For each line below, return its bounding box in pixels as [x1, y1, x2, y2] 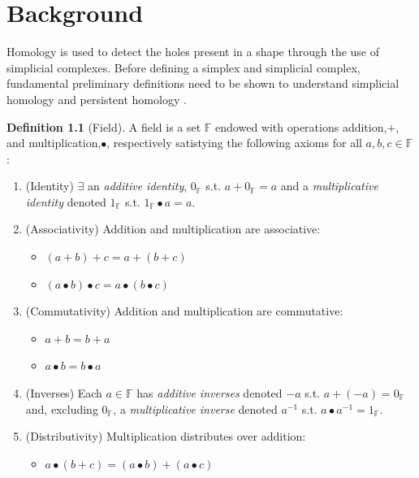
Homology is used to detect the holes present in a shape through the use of [6, 43, 380, 60]
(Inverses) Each [25, 385, 102, 402]
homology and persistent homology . [6, 90, 187, 107]
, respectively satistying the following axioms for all [106, 134, 362, 151]
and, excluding [25, 400, 98, 417]
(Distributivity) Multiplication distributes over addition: [25, 428, 306, 445]
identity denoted [25, 193, 106, 210]
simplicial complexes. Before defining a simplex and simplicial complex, [6, 59, 361, 76]
